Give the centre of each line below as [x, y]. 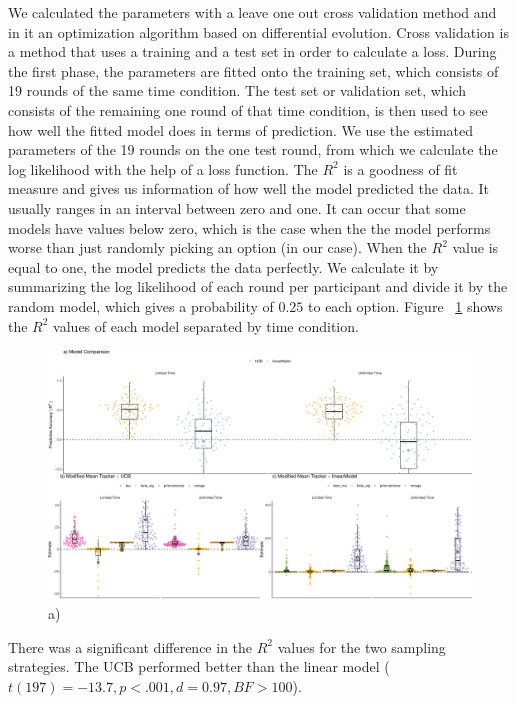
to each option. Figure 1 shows [405, 305]
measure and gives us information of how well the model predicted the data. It [248, 188]
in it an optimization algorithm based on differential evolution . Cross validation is [258, 31]
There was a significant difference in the [130, 646]
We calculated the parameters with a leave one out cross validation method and [252, 12]
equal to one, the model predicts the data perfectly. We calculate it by [223, 266]
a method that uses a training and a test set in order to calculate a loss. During [252, 51]
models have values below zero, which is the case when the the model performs [249, 227]
